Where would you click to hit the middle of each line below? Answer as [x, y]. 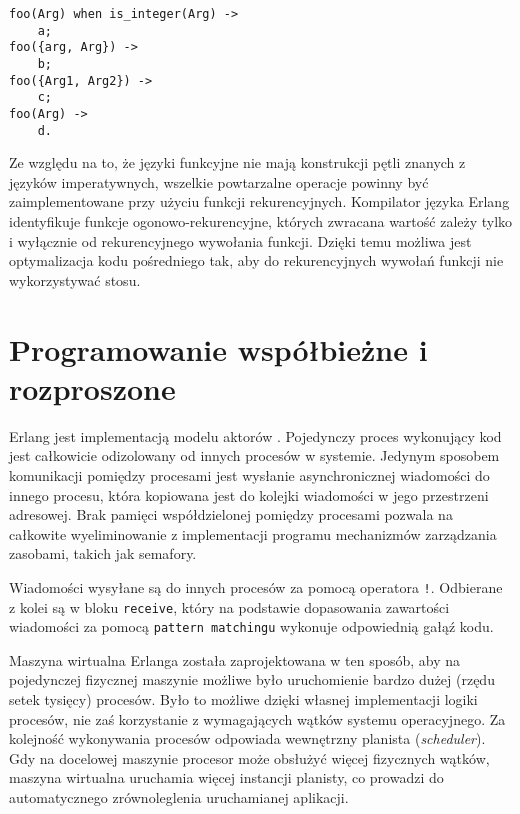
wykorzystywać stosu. [75, 279]
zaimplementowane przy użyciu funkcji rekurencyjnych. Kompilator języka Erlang [259, 201]
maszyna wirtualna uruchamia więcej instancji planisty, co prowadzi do [226, 777]
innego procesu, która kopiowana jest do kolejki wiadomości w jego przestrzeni [249, 494]
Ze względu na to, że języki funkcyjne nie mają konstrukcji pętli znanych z [237, 162]
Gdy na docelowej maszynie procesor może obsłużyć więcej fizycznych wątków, [249, 757]
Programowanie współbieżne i [218, 348]
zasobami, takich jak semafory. [103, 553]
